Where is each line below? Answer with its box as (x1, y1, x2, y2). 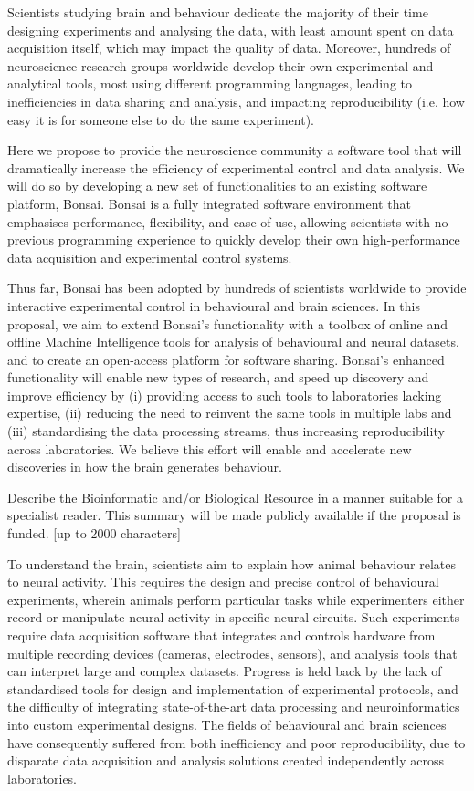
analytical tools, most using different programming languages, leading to (7, 74, 413, 93)
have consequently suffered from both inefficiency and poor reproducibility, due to (7, 733, 466, 752)
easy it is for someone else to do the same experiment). (7, 109, 314, 129)
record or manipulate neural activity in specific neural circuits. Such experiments (7, 608, 460, 627)
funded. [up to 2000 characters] (7, 524, 181, 543)
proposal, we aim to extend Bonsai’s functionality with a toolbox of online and (7, 314, 448, 333)
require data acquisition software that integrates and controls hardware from (7, 626, 436, 644)
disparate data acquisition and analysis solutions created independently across (7, 751, 444, 770)
